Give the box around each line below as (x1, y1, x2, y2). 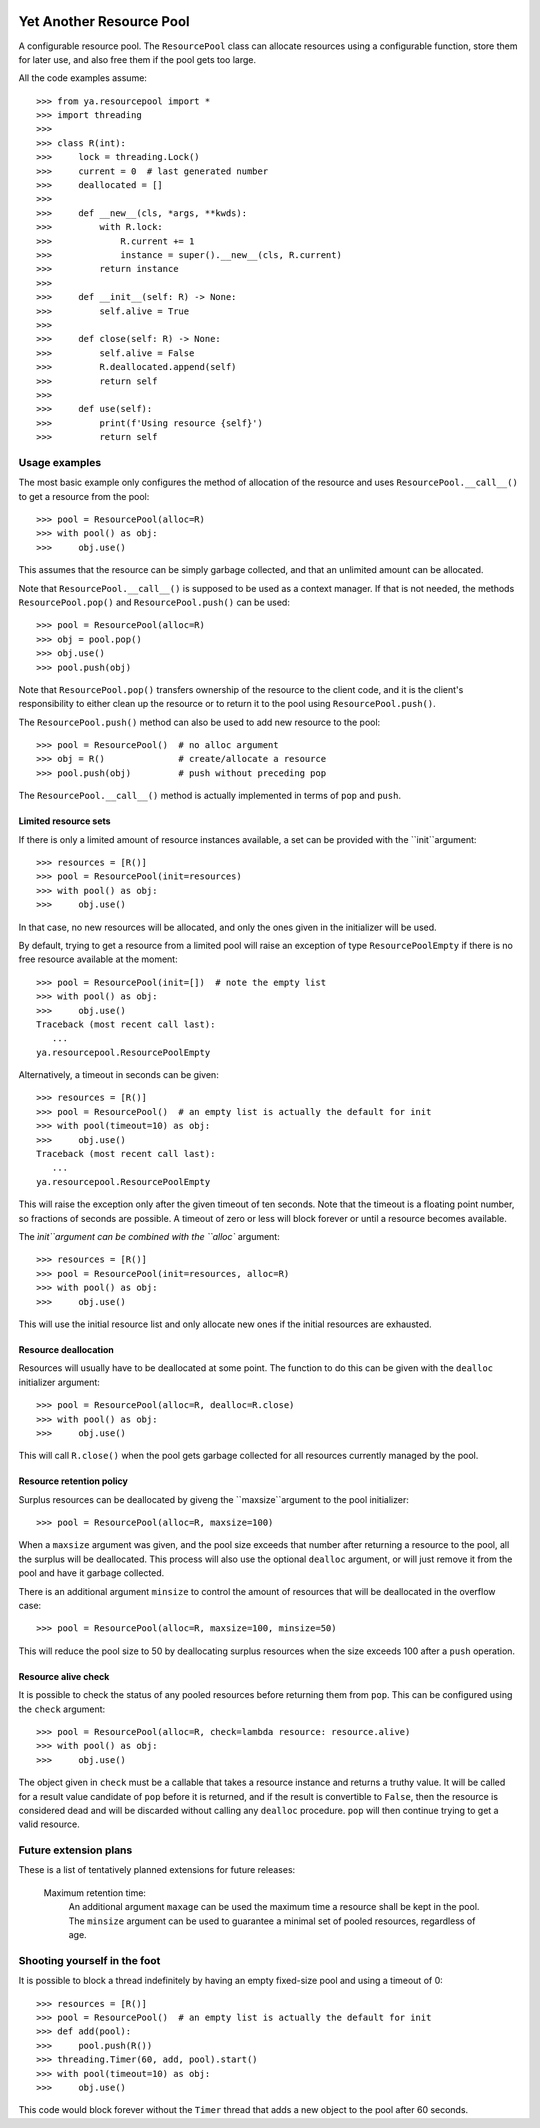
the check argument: (18, 1703, 106, 1715)
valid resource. (18, 1818, 80, 1830)
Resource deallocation (18, 1343, 115, 1355)
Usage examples (18, 455, 102, 469)
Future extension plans (18, 1843, 133, 1857)
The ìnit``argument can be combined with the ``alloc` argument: (18, 1231, 280, 1242)
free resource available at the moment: (18, 953, 179, 965)
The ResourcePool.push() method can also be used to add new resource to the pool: (18, 716, 381, 728)
